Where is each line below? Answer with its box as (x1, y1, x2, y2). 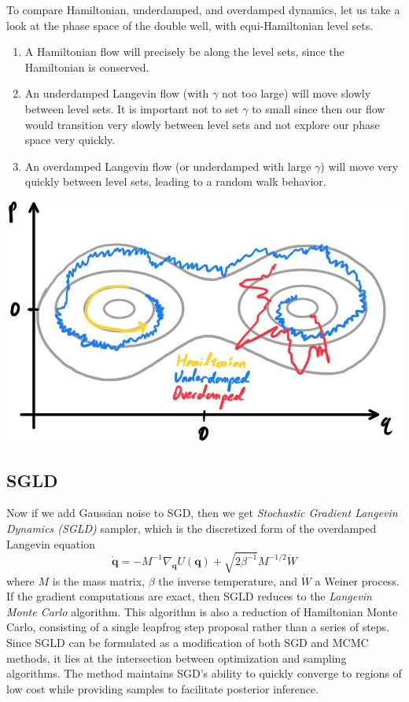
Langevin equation (6, 535, 95, 552)
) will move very (320, 157, 399, 174)
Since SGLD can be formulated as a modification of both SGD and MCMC (6, 634, 369, 651)
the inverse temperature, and (158, 572, 298, 589)
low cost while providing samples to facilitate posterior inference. (6, 680, 319, 696)
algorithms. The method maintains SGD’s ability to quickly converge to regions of (6, 665, 402, 682)
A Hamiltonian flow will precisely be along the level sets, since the (24, 43, 345, 60)
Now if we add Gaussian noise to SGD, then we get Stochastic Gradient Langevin (6, 504, 398, 521)
